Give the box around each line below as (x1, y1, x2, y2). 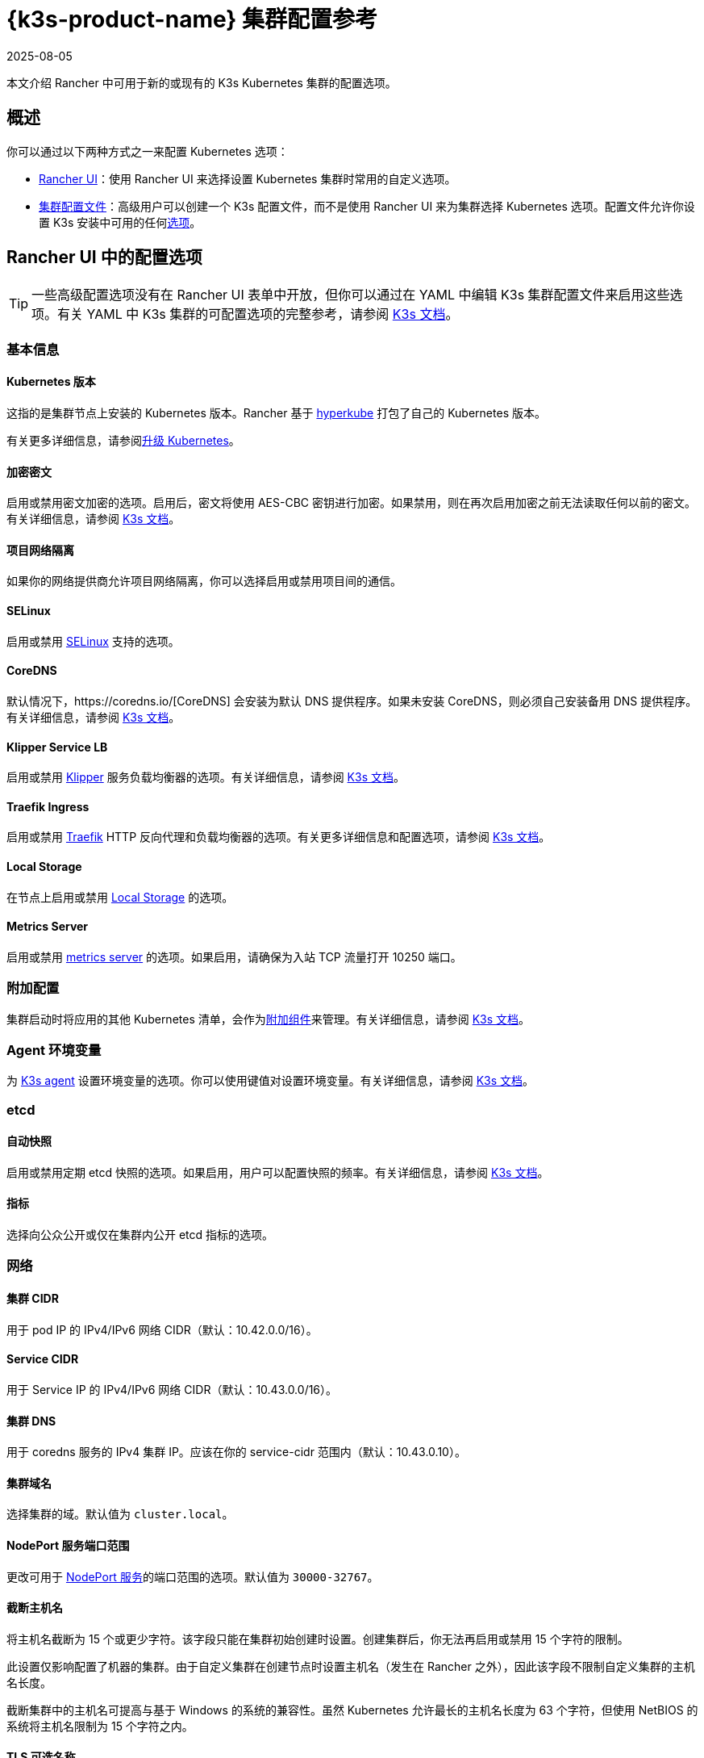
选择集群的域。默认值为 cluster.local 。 (6, 1507, 234, 1522)
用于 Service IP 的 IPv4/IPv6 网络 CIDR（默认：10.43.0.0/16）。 (6, 1382, 338, 1396)
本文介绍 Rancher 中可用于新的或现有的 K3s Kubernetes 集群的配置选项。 (6, 75, 397, 90)
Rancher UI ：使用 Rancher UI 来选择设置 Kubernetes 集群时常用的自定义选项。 (39, 171, 456, 186)
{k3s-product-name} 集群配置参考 (6, 6, 378, 33)
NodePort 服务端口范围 (6, 1538, 130, 1552)
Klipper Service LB (6, 739, 108, 754)
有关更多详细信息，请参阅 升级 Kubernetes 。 (6, 433, 240, 448)
